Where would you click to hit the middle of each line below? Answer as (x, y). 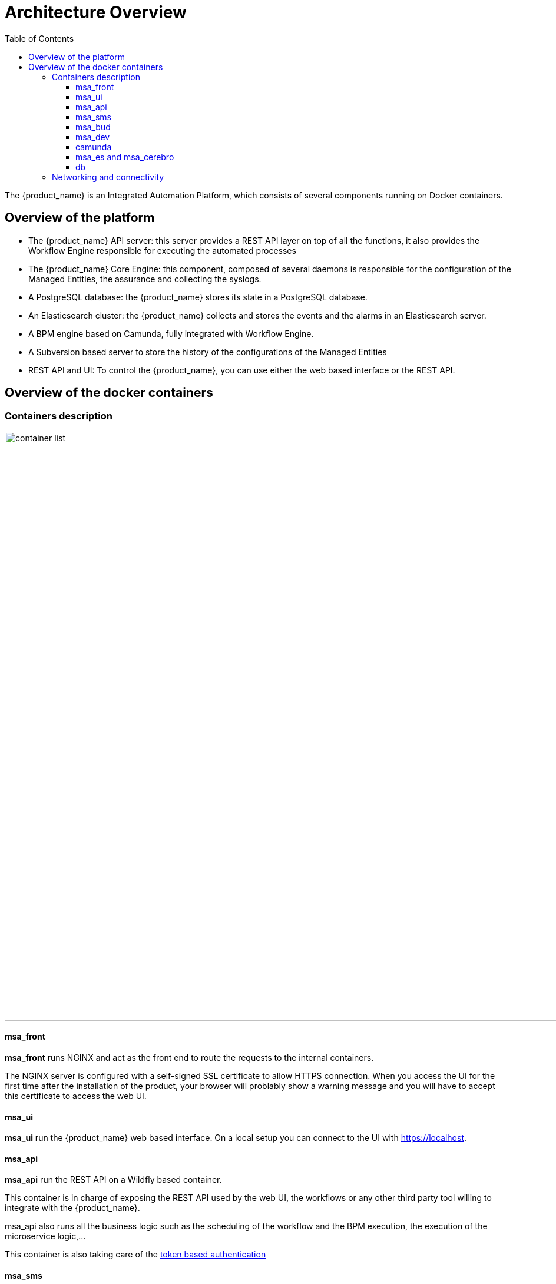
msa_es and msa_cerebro (125, 157)
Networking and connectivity (108, 177)
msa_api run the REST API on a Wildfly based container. (113, 1180)
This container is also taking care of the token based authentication (135, 1255)
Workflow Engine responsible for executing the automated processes (162, 250)
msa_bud (93, 127)
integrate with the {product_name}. (72, 1208)
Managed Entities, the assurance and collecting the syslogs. (145, 279)
